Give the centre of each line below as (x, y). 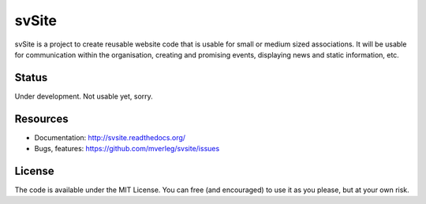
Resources (41, 119)
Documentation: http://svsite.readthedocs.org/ (110, 137)
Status (31, 78)
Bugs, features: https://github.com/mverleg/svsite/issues (127, 149)
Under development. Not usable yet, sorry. (84, 96)
